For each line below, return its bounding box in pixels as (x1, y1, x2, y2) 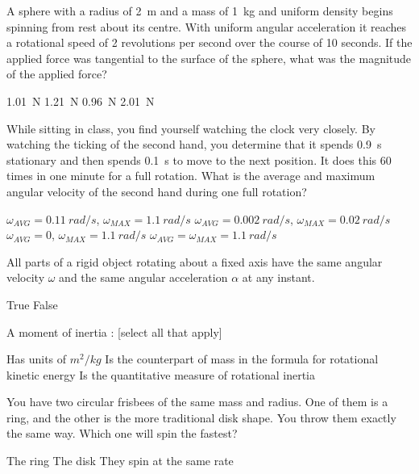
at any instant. (242, 269, 315, 286)
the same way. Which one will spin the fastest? (6, 425, 238, 442)
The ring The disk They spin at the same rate (6, 452, 234, 469)
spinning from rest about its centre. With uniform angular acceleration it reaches (6, 18, 407, 35)
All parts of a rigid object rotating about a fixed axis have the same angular (6, 253, 383, 270)
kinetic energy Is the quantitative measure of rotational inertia (6, 366, 315, 383)
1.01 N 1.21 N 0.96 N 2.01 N (6, 92, 155, 109)
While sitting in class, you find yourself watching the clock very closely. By (6, 120, 375, 136)
